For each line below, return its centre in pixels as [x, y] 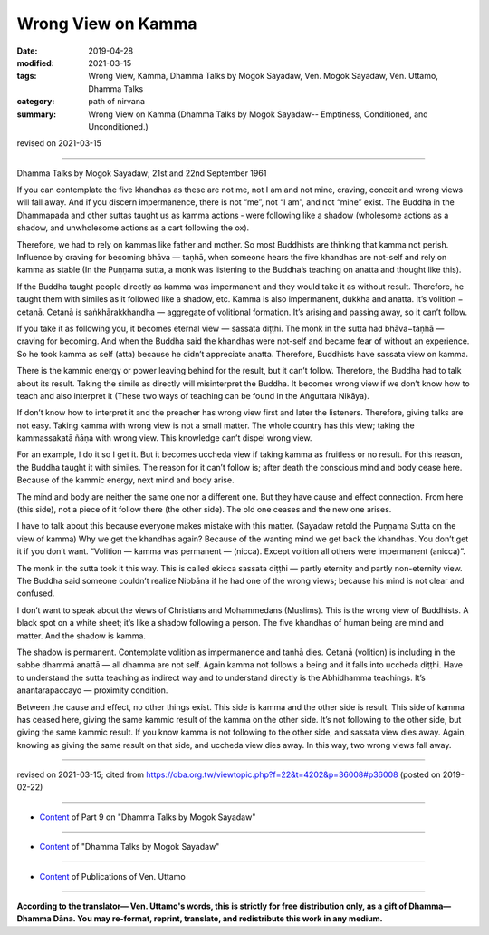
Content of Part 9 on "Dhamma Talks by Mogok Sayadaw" [148, 817]
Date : [27, 51]
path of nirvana [116, 102]
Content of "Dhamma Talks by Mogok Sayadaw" [129, 847]
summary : [37, 114]
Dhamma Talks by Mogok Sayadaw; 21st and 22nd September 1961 [142, 173]
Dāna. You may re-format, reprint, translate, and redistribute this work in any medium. [218, 919]
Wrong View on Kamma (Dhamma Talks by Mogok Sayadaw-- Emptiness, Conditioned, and [259, 114]
